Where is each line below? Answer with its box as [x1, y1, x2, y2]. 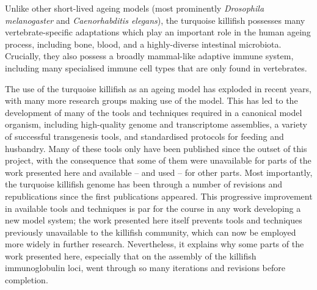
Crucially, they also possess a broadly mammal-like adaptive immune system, [5, 49, 294, 62]
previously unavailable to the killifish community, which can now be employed [5, 225, 296, 238]
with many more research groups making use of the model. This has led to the [5, 94, 298, 107]
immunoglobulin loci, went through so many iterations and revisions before [5, 261, 286, 274]
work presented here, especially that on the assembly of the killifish [5, 249, 257, 262]
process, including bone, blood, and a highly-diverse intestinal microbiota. [5, 37, 282, 50]
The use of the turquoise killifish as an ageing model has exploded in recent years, [5, 82, 312, 95]
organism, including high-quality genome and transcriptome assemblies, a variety [5, 118, 307, 131]
